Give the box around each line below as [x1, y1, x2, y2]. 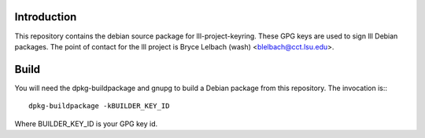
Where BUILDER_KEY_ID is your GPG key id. [14, 118, 158, 129]
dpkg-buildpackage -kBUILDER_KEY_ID [28, 102, 170, 111]
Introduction [14, 10, 77, 24]
